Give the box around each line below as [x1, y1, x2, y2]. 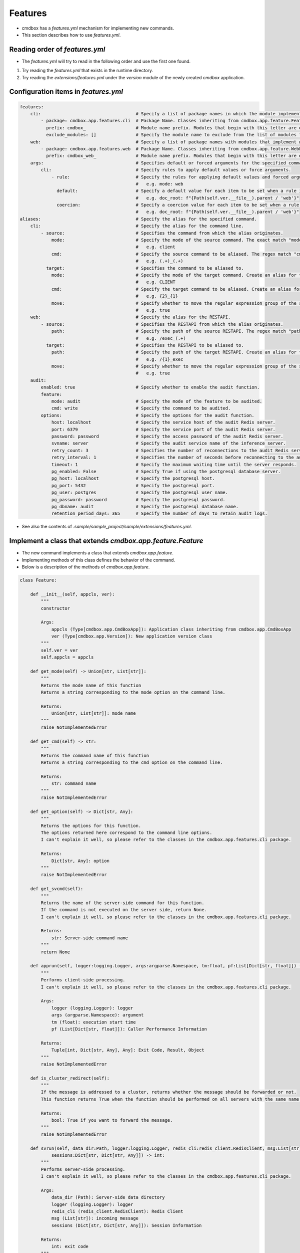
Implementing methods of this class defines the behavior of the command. [21, 557, 175, 563]
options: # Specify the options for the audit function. [40, 412, 254, 418]
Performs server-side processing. [40, 1166, 125, 1172]
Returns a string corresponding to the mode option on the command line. [40, 690, 226, 695]
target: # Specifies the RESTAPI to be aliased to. [45, 342, 244, 348]
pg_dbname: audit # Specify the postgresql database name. [51, 504, 239, 509]
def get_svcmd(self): [30, 886, 83, 892]
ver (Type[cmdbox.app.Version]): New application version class [51, 634, 212, 639]
